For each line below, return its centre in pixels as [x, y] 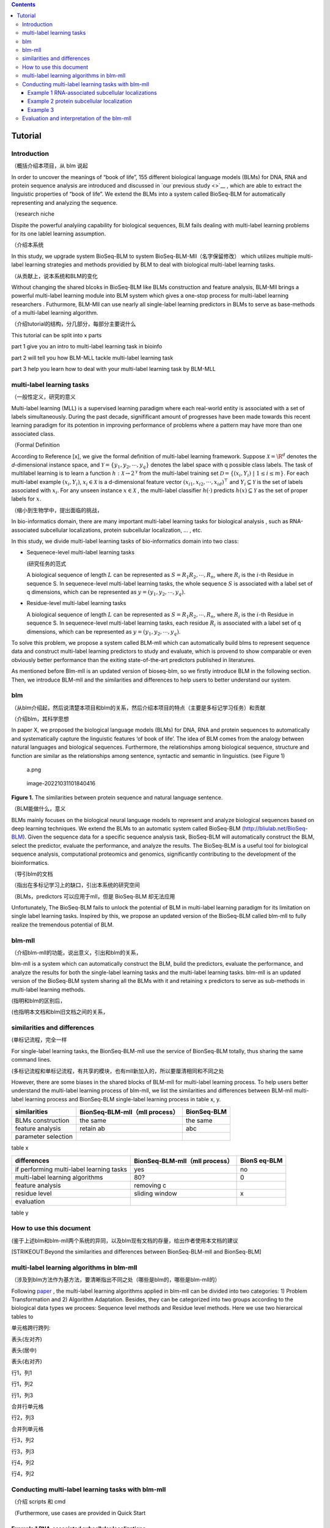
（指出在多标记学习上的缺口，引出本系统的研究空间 [75, 885]
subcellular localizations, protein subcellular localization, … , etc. [121, 530]
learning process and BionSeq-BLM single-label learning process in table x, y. [123, 1099]
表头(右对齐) [27, 1361]
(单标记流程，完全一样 [39, 1040]
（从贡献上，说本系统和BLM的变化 [54, 276]
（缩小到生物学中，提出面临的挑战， [57, 510]
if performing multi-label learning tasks [71, 1169]
